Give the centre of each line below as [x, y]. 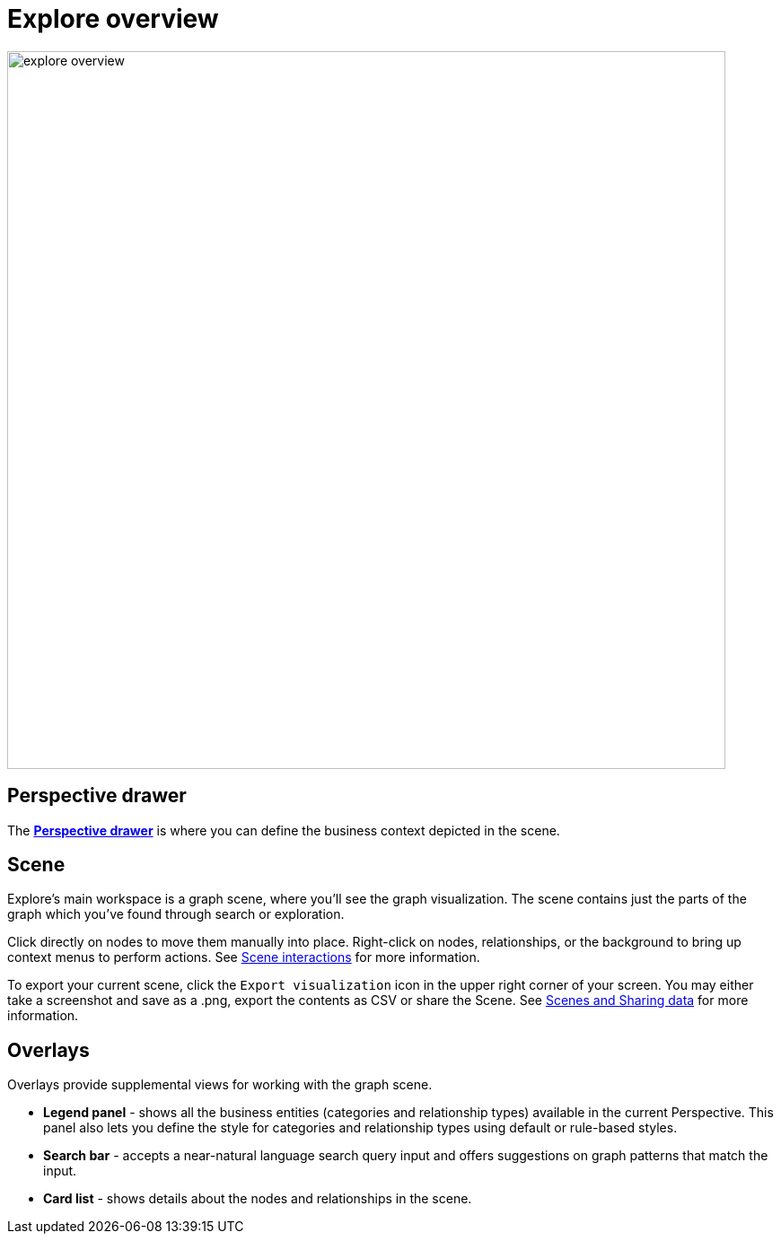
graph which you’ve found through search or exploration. [176, 914]
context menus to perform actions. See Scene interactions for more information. [244, 957]
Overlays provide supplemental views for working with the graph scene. [220, 1085]
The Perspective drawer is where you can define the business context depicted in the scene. [284, 830]
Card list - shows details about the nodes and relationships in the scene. [258, 1199]
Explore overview [113, 19]
